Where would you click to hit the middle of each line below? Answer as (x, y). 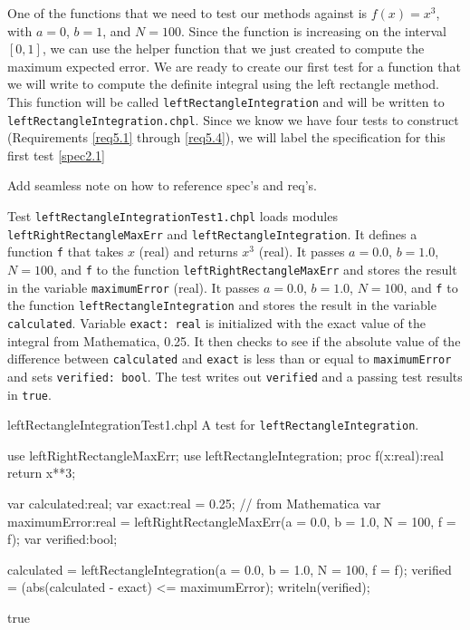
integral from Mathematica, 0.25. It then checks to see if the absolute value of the (234, 340)
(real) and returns (188, 252)
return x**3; (42, 473)
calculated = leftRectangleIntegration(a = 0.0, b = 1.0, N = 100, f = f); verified (230, 569)
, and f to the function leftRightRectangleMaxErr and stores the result (255, 270)
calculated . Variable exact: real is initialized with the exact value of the (216, 323)
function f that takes (66, 252)
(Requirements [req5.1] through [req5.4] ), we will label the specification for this (226, 137)
